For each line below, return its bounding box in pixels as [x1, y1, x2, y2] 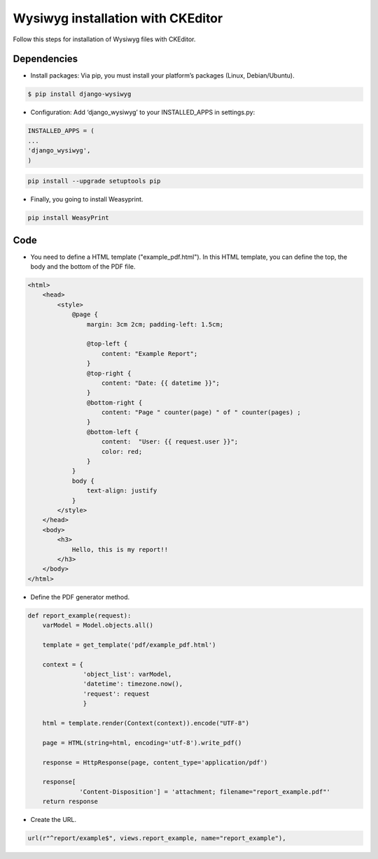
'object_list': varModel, [83, 670, 172, 679]
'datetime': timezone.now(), [83, 680, 183, 688]
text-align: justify [86, 487, 157, 495]
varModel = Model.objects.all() [42, 621, 154, 630]
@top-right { [86, 369, 132, 377]
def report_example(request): [27, 611, 132, 619]
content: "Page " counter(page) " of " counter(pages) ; [101, 409, 301, 416]
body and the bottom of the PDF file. [30, 262, 136, 271]
